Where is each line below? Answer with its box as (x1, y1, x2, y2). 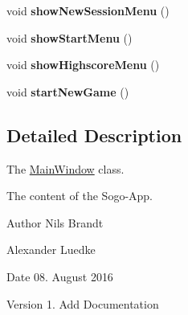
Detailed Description (6, 122, 182, 147)
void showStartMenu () (6, 29, 133, 46)
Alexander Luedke (6, 241, 96, 258)
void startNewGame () (6, 83, 129, 100)
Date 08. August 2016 (6, 268, 113, 284)
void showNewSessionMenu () (6, 2, 170, 18)
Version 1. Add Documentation (6, 295, 159, 312)
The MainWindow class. (6, 160, 125, 177)
